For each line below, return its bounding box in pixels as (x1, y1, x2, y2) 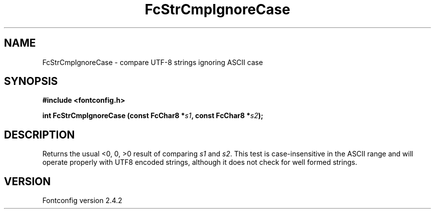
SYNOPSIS (4, 75, 58, 88)
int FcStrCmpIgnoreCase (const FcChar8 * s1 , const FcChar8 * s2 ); (42, 111, 264, 120)
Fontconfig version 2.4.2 (42, 196, 123, 205)
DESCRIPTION (4, 128, 75, 141)
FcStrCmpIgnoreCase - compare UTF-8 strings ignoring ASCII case (42, 58, 263, 67)
